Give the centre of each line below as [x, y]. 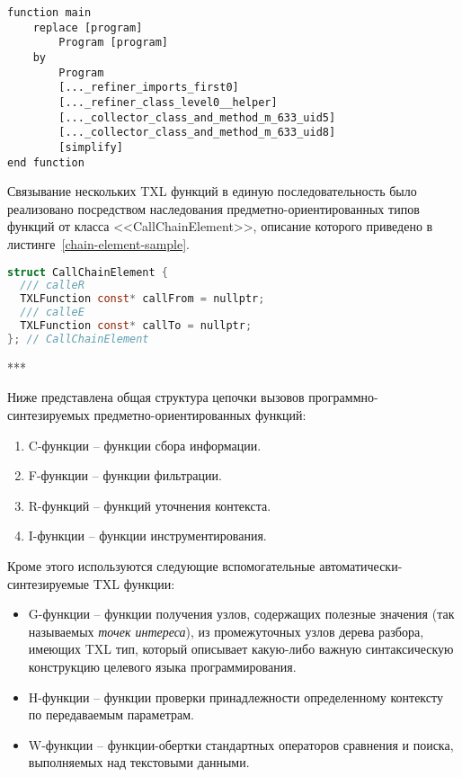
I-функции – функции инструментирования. [147, 536]
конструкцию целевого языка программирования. [162, 666]
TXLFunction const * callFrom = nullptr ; [142, 299]
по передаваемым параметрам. [111, 714]
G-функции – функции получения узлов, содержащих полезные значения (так [241, 614]
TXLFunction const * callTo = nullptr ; [136, 326]
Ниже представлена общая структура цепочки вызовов [156, 397]
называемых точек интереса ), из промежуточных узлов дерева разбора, [226, 631]
